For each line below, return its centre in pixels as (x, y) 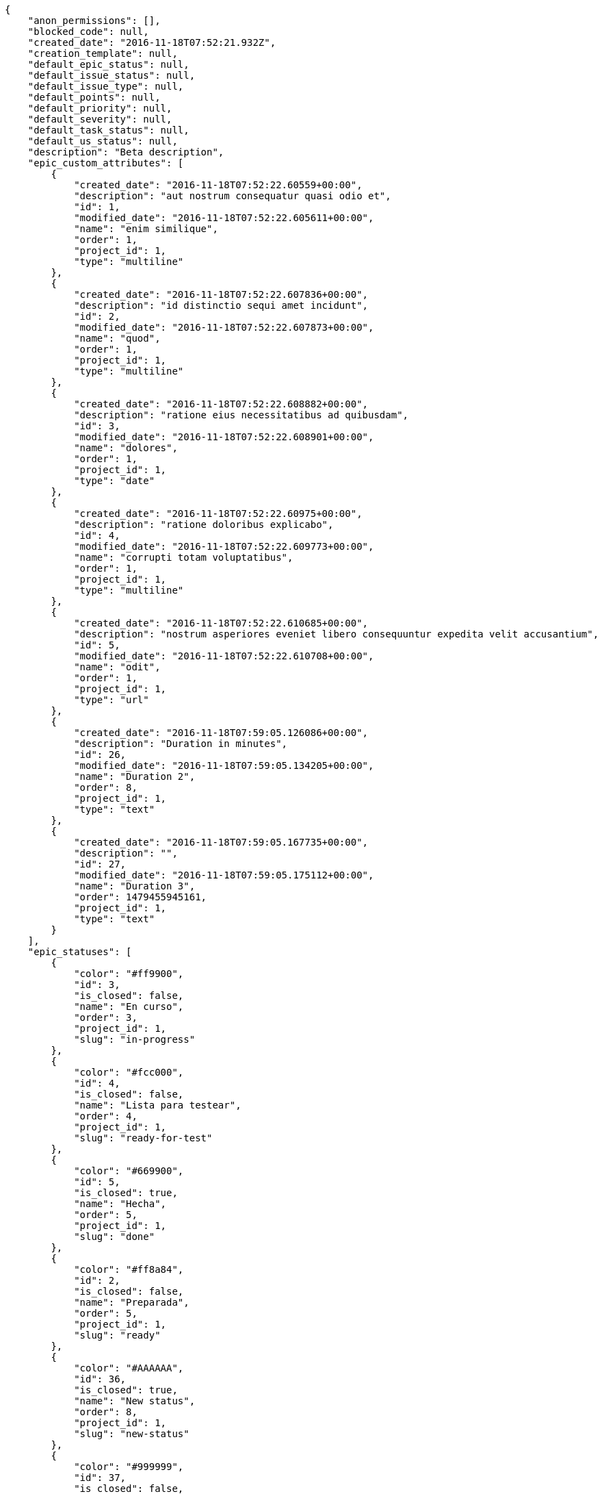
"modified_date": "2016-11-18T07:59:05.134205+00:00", (224, 765)
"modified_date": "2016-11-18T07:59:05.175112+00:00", (224, 875)
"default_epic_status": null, (108, 64)
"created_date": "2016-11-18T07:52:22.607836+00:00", (221, 294)
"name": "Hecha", (120, 1204)
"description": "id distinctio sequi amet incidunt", (221, 305)
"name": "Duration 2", (135, 776)
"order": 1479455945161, (141, 897)
